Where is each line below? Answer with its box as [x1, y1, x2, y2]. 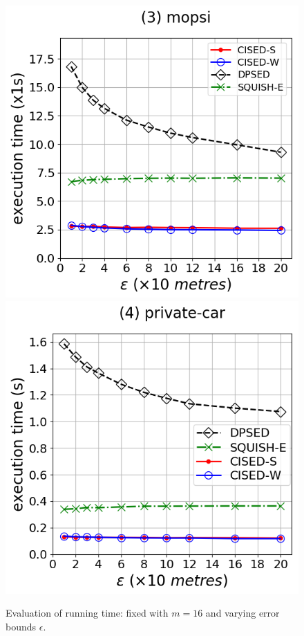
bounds [6, 619, 37, 633]
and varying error [205, 606, 280, 620]
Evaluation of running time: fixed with [6, 606, 169, 620]
